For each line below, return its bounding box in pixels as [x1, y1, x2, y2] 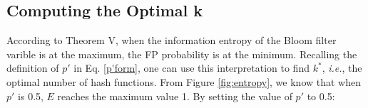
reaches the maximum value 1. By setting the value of [57, 88, 292, 103]
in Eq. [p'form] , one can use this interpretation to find [73, 60, 310, 75]
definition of [6, 60, 59, 75]
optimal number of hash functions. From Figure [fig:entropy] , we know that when [6, 74, 361, 89]
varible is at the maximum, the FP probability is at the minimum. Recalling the [6, 46, 357, 61]
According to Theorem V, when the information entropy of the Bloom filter [6, 33, 337, 48]
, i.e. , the [322, 60, 362, 75]
